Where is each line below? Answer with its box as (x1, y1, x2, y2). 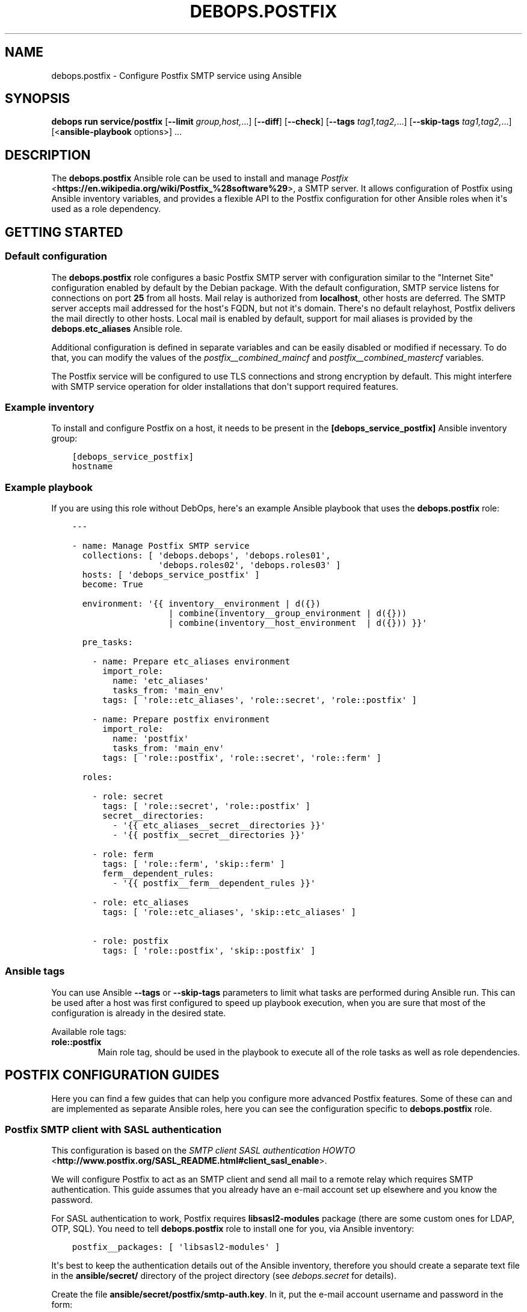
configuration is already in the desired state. (51, 1007, 226, 1018)
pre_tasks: (82, 637, 133, 647)
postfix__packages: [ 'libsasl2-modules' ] (72, 1242, 280, 1252)
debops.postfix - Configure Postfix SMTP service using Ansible (51, 70, 302, 81)
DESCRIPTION (5, 147, 91, 163)
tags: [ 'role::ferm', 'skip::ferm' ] (102, 859, 285, 869)
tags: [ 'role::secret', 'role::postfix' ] (102, 801, 310, 811)
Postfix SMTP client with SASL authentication (5, 1123, 222, 1136)
